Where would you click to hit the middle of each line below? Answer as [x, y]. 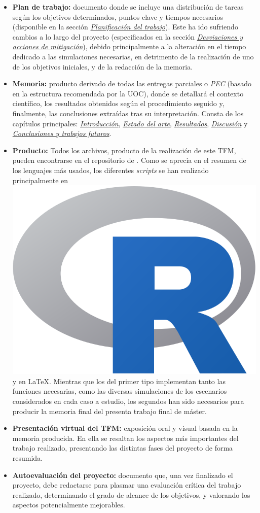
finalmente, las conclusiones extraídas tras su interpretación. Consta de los [128, 113]
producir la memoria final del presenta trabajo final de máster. [109, 411]
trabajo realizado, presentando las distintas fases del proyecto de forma [123, 448]
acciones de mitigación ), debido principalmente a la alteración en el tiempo [129, 46]
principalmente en [40, 180]
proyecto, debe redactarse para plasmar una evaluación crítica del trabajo [127, 485]
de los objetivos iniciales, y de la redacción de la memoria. [103, 66]
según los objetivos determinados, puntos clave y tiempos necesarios [118, 16]
